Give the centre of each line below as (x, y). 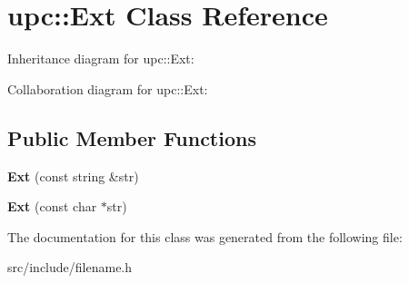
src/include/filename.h (70, 267)
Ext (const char (52, 206)
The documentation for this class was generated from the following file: (205, 236)
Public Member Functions (132, 137)
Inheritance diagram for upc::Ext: (101, 59)
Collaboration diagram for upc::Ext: (108, 88)
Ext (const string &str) (73, 176)
